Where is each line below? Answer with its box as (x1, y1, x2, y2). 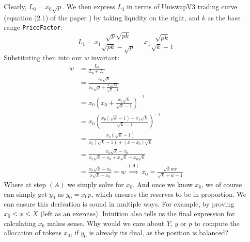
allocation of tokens (4, 227, 62, 238)
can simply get (4, 189, 47, 199)
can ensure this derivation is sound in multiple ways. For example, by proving (4, 199, 234, 209)
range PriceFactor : (4, 22, 62, 32)
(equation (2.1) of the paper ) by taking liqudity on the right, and (4, 12, 200, 22)
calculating (4, 218, 36, 228)
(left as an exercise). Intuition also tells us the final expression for (40, 208, 235, 218)
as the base (207, 12, 241, 22)
